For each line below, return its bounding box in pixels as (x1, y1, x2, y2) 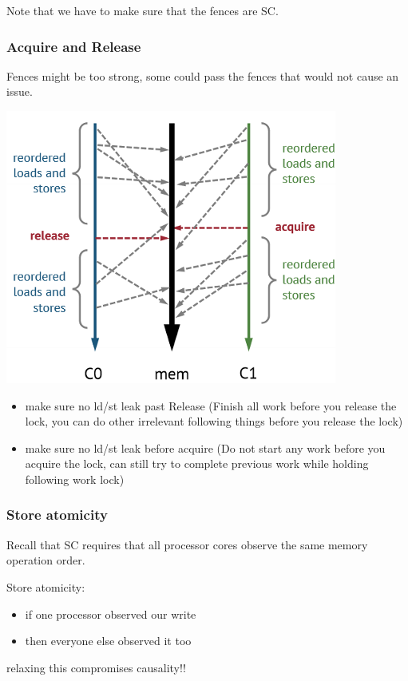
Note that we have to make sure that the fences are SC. (6, 2, 279, 18)
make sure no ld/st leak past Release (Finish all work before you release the (25, 397, 397, 414)
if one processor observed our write (25, 605, 196, 622)
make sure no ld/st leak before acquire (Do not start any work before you (25, 439, 386, 456)
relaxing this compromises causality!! (6, 659, 186, 675)
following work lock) (25, 470, 125, 487)
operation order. (6, 552, 85, 568)
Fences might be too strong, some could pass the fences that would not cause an (6, 67, 399, 84)
